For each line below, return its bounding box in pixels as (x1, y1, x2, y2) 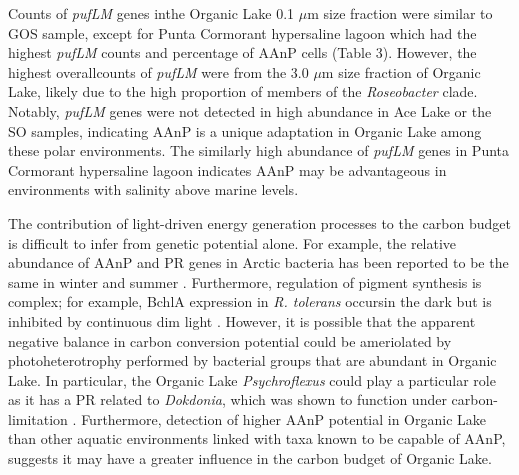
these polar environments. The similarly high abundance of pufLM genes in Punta (8, 140, 510, 161)
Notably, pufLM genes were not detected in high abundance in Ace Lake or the (8, 100, 492, 121)
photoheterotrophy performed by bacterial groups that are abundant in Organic (8, 350, 497, 371)
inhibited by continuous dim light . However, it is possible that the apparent (8, 310, 476, 331)
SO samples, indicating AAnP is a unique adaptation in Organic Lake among (8, 120, 482, 141)
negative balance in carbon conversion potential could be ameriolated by (8, 330, 452, 351)
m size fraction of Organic (321, 61, 481, 82)
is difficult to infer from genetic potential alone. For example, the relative (8, 232, 457, 253)
